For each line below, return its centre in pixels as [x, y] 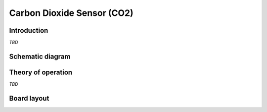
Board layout [29, 98]
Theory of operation [41, 72]
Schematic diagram [40, 56]
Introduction [29, 30]
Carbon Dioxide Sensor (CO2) [71, 13]
